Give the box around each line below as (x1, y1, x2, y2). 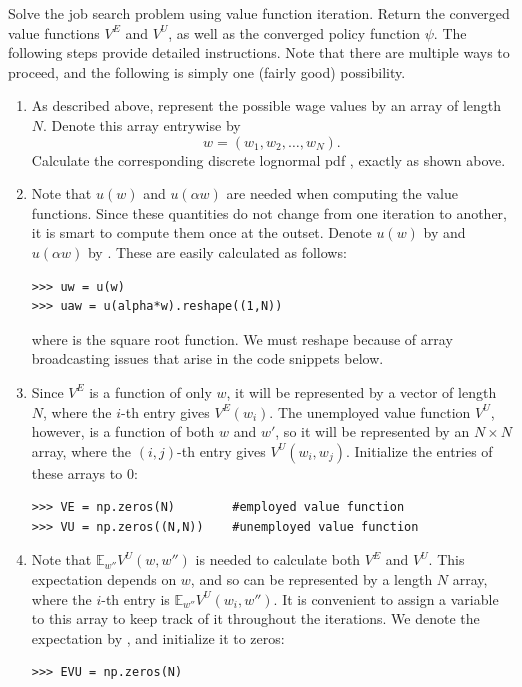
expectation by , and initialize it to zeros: (31, 627, 285, 648)
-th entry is (101, 588, 170, 609)
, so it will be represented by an (275, 421, 470, 442)
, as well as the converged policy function (168, 22, 421, 43)
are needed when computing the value (226, 183, 458, 204)
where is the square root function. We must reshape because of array (31, 328, 453, 349)
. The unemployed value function (269, 401, 471, 422)
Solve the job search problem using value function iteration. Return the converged (8, 3, 510, 23)
